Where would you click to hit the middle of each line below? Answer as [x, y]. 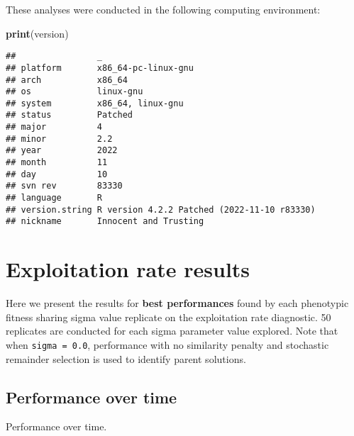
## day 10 [57, 174]
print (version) [37, 33]
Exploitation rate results [128, 269]
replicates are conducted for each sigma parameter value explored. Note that [172, 331]
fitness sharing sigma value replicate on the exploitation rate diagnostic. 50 [168, 317]
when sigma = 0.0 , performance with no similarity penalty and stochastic [167, 344]
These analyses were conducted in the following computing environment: [163, 9]
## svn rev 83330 [64, 186]
